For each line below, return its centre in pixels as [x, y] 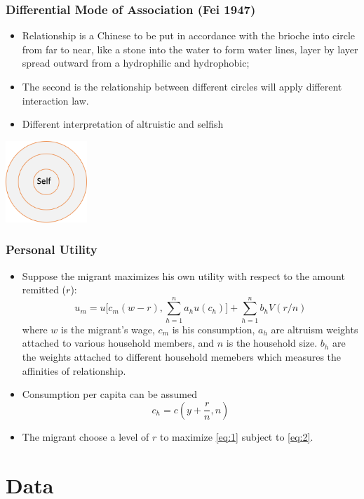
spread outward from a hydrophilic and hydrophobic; [136, 63]
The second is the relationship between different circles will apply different [182, 86]
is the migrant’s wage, [108, 329]
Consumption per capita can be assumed [109, 394]
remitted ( [44, 290]
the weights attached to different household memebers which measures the [182, 357]
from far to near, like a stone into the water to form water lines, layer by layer [190, 49]
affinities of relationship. [74, 370]
